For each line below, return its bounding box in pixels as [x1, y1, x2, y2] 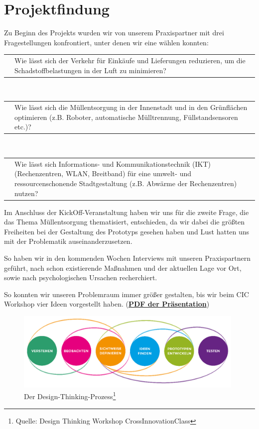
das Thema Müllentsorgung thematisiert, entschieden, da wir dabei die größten [4, 216, 245, 227]
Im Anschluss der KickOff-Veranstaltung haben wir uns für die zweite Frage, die [4, 207, 249, 217]
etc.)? [14, 121, 31, 132]
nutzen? [14, 188, 38, 198]
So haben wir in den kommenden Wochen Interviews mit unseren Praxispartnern [4, 252, 251, 263]
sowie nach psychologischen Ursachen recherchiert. [4, 272, 157, 283]
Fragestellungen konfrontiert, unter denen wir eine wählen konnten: [4, 37, 209, 47]
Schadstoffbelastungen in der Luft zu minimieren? [14, 65, 166, 75]
